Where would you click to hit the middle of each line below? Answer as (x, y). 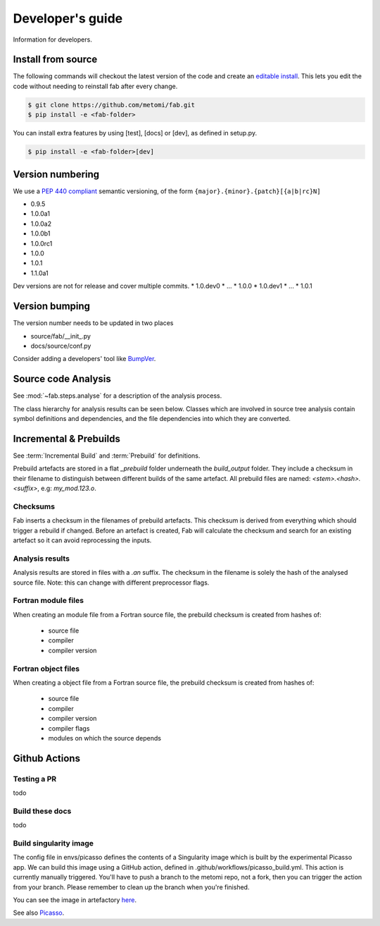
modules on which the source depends (105, 738)
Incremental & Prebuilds (67, 438)
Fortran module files (49, 601)
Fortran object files (46, 669)
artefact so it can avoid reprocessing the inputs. (82, 540)
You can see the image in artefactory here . (75, 900)
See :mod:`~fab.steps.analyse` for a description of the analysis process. (118, 396)
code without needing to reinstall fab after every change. (95, 86)
